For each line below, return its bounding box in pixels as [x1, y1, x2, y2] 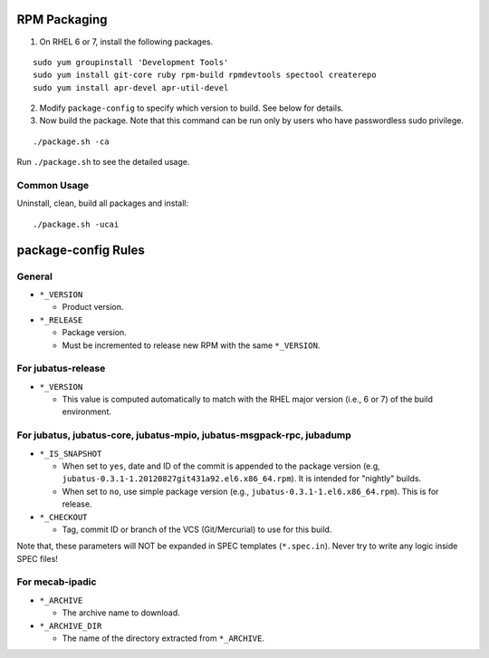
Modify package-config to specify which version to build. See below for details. [39, 102, 344, 113]
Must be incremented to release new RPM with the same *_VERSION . [62, 340, 321, 351]
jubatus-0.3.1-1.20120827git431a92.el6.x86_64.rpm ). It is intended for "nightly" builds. [62, 473, 422, 484]
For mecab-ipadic [16, 576, 97, 588]
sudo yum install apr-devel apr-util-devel [33, 82, 229, 92]
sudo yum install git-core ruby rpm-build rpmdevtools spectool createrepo [33, 70, 377, 81]
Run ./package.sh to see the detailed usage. [16, 157, 190, 168]
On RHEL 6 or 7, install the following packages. [39, 36, 214, 47]
